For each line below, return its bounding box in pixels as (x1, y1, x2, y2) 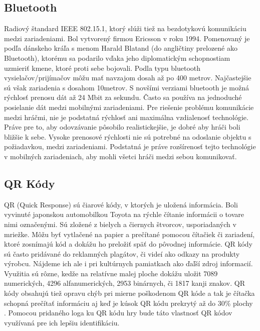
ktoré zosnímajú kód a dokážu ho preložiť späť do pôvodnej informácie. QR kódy (4, 239, 252, 249)
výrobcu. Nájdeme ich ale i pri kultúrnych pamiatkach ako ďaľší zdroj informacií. (4, 258, 253, 269)
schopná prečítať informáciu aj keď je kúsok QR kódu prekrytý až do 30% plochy (4, 297, 253, 308)
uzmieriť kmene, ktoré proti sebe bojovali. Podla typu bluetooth (4, 62, 201, 73)
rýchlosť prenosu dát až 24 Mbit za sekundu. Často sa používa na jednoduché (4, 92, 242, 102)
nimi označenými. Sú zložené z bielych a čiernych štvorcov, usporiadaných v (4, 218, 236, 229)
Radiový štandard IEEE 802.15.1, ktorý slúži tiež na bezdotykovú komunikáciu (4, 23, 246, 34)
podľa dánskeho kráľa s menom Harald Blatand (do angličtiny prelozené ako (4, 43, 237, 53)
